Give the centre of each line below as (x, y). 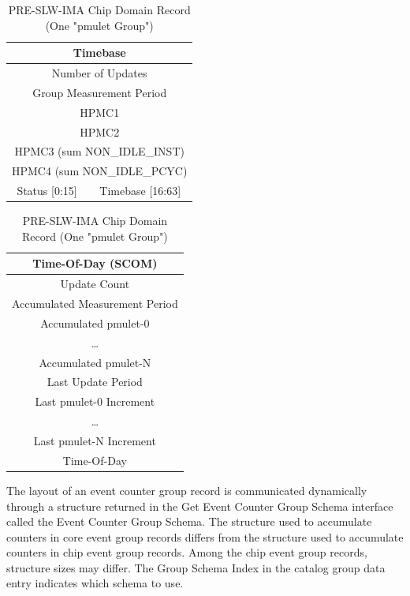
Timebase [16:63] (140, 191)
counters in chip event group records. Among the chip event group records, (187, 552)
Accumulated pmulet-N (95, 362)
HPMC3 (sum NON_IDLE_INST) (99, 151)
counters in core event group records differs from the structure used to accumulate (205, 536)
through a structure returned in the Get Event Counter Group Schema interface (200, 506)
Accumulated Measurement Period (95, 304)
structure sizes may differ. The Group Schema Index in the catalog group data (196, 567)
